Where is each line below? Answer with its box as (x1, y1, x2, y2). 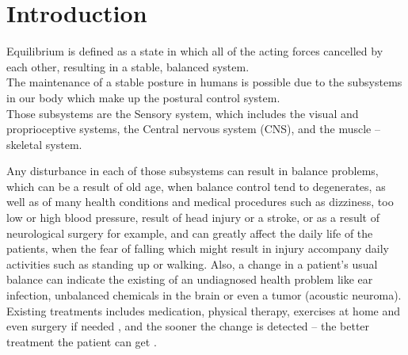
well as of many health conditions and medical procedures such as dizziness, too (6, 193, 394, 210)
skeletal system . (6, 136, 82, 152)
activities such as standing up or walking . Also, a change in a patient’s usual (6, 255, 378, 272)
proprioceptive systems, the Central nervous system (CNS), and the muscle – (6, 120, 380, 137)
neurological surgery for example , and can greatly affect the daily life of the (6, 224, 373, 241)
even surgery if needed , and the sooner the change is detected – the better (6, 318, 370, 334)
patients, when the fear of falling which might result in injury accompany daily (6, 240, 389, 257)
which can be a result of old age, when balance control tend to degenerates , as (6, 177, 386, 194)
